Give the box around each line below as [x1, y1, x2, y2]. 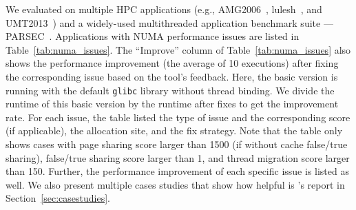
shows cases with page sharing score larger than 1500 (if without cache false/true [6, 137, 348, 151]
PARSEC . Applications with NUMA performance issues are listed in [6, 29, 300, 43]
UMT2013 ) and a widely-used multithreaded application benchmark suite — [6, 15, 333, 30]
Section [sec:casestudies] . [6, 191, 110, 205]
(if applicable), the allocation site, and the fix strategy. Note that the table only [6, 123, 343, 138]
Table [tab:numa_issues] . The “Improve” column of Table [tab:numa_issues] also [6, 42, 351, 56]
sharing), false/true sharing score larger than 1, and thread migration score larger [6, 150, 350, 165]
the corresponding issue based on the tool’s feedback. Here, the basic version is [6, 69, 338, 83]
